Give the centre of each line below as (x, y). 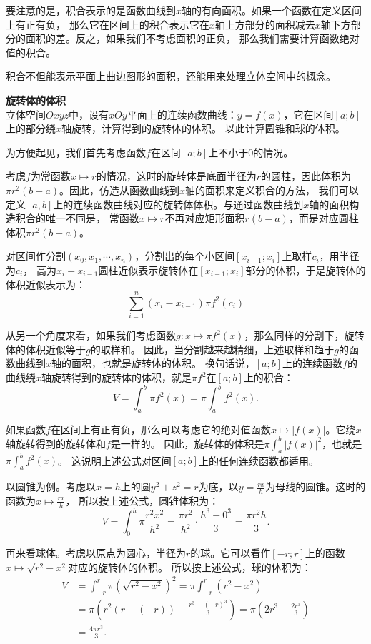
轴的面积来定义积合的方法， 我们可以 (272, 190)
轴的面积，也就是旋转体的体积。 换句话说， (153, 363)
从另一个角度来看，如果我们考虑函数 (91, 335)
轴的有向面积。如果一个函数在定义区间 (272, 10)
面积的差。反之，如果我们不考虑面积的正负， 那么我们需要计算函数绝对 (192, 38)
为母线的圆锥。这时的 (316, 487)
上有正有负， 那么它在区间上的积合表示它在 (108, 24)
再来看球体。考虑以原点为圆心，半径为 (96, 553)
